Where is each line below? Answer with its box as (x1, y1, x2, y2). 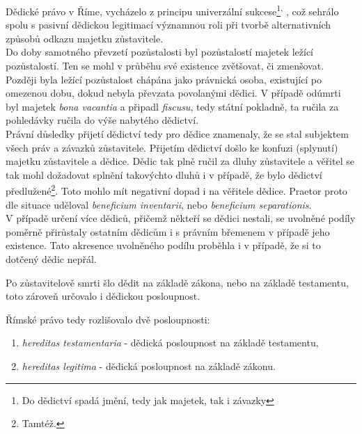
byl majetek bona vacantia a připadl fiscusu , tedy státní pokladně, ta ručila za (6, 99, 339, 113)
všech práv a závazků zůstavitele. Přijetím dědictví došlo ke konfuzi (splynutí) (6, 140, 338, 154)
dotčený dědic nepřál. (6, 252, 97, 266)
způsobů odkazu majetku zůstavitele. (6, 31, 164, 45)
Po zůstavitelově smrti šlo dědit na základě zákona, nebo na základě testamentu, (6, 275, 349, 289)
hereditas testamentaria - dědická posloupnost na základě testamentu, (22, 335, 319, 350)
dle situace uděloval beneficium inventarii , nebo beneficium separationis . (6, 197, 312, 211)
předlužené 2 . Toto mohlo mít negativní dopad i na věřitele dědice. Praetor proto (6, 182, 347, 198)
